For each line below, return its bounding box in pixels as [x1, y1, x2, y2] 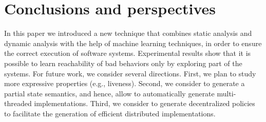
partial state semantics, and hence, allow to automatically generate [4, 88, 215, 98]
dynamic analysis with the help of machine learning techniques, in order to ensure [4, 37, 262, 48]
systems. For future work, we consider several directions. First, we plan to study [4, 68, 256, 78]
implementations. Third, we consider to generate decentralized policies [34, 98, 255, 109]
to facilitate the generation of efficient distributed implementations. [4, 108, 216, 118]
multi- [217, 88, 236, 98]
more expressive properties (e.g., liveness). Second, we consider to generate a [4, 78, 245, 89]
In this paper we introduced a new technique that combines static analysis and [4, 28, 252, 38]
